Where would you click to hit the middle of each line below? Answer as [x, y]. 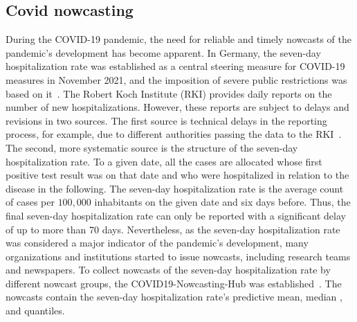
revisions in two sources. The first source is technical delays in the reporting [166, 120]
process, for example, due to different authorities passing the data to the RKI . [174, 134]
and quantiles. [35, 311]
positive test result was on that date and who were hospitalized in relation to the [177, 175]
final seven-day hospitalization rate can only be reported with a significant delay [176, 215]
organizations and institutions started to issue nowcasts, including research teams [178, 256]
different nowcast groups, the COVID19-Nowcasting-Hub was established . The [174, 283]
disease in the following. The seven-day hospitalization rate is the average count [175, 188]
